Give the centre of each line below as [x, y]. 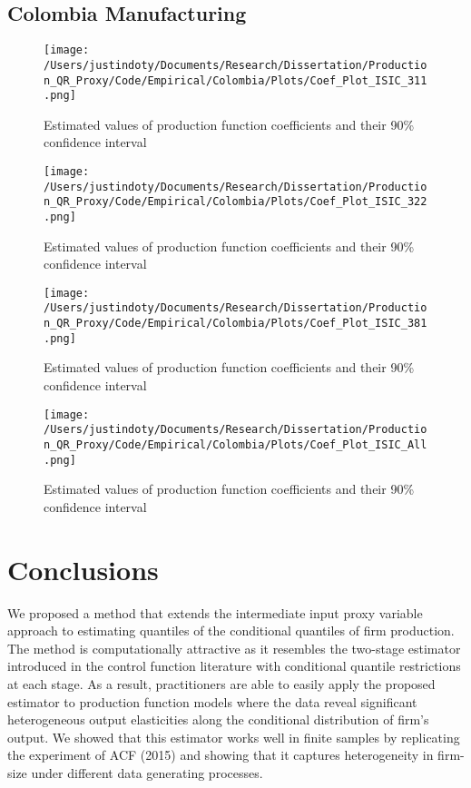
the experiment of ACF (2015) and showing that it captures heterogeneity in [221, 755]
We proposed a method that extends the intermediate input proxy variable [215, 612]
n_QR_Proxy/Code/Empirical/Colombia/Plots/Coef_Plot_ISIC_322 [235, 202]
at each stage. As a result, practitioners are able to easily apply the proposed [221, 683]
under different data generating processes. [147, 772]
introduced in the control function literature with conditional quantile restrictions [234, 666]
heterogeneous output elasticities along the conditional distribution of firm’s [218, 719]
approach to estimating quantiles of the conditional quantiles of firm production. [231, 630]
